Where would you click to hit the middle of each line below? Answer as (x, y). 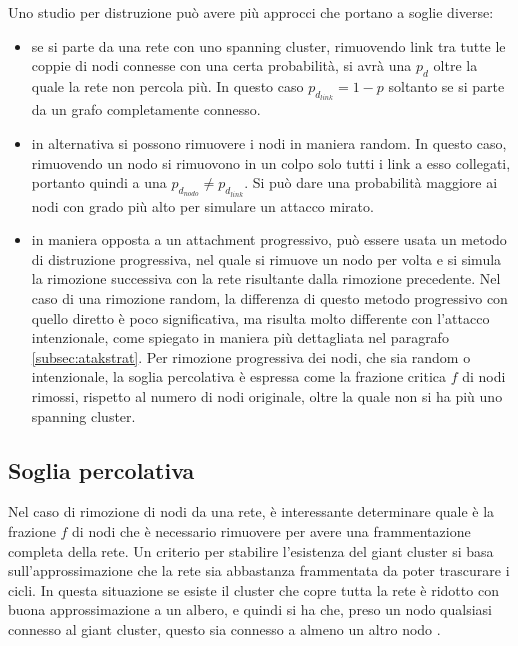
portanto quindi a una (99, 182)
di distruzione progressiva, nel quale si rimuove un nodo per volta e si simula (266, 258)
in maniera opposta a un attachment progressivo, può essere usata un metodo (269, 239)
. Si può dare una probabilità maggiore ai (371, 182)
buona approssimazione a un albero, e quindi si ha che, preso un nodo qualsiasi (250, 609)
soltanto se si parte (446, 85)
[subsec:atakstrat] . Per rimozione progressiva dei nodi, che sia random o (251, 356)
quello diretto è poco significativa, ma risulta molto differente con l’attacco (260, 317)
